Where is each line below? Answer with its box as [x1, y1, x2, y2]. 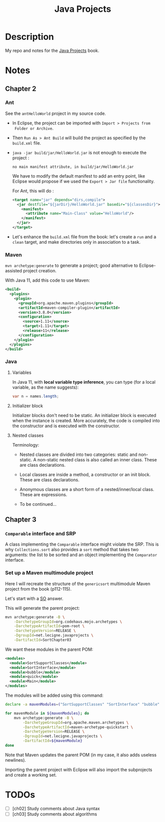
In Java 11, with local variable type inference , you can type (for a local [12, 379, 156, 385]
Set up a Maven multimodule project [5, 569, 94, 576]
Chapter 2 [5, 84, 36, 93]
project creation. [23, 268, 57, 274]
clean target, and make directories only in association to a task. [12, 239, 141, 245]
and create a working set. [5, 772, 57, 778]
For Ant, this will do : [12, 187, 54, 193]
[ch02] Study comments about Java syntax [12, 805, 100, 811]
